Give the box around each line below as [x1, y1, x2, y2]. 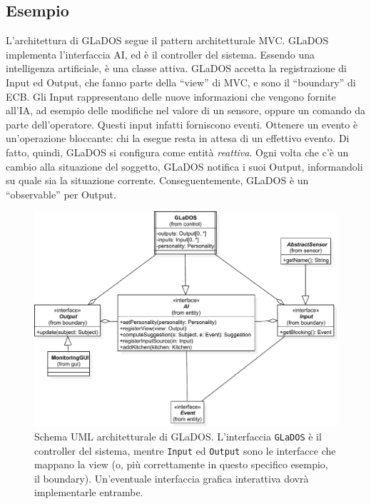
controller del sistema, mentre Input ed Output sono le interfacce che [34, 443, 336, 458]
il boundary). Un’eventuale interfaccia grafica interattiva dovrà [34, 470, 309, 485]
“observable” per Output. [6, 186, 116, 201]
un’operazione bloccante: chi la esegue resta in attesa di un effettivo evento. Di [6, 131, 350, 146]
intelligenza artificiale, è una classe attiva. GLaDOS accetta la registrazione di [6, 61, 347, 76]
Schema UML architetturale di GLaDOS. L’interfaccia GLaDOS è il [34, 428, 322, 443]
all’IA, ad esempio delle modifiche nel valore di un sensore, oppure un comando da [6, 103, 365, 118]
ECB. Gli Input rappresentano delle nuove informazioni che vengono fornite [6, 89, 336, 104]
